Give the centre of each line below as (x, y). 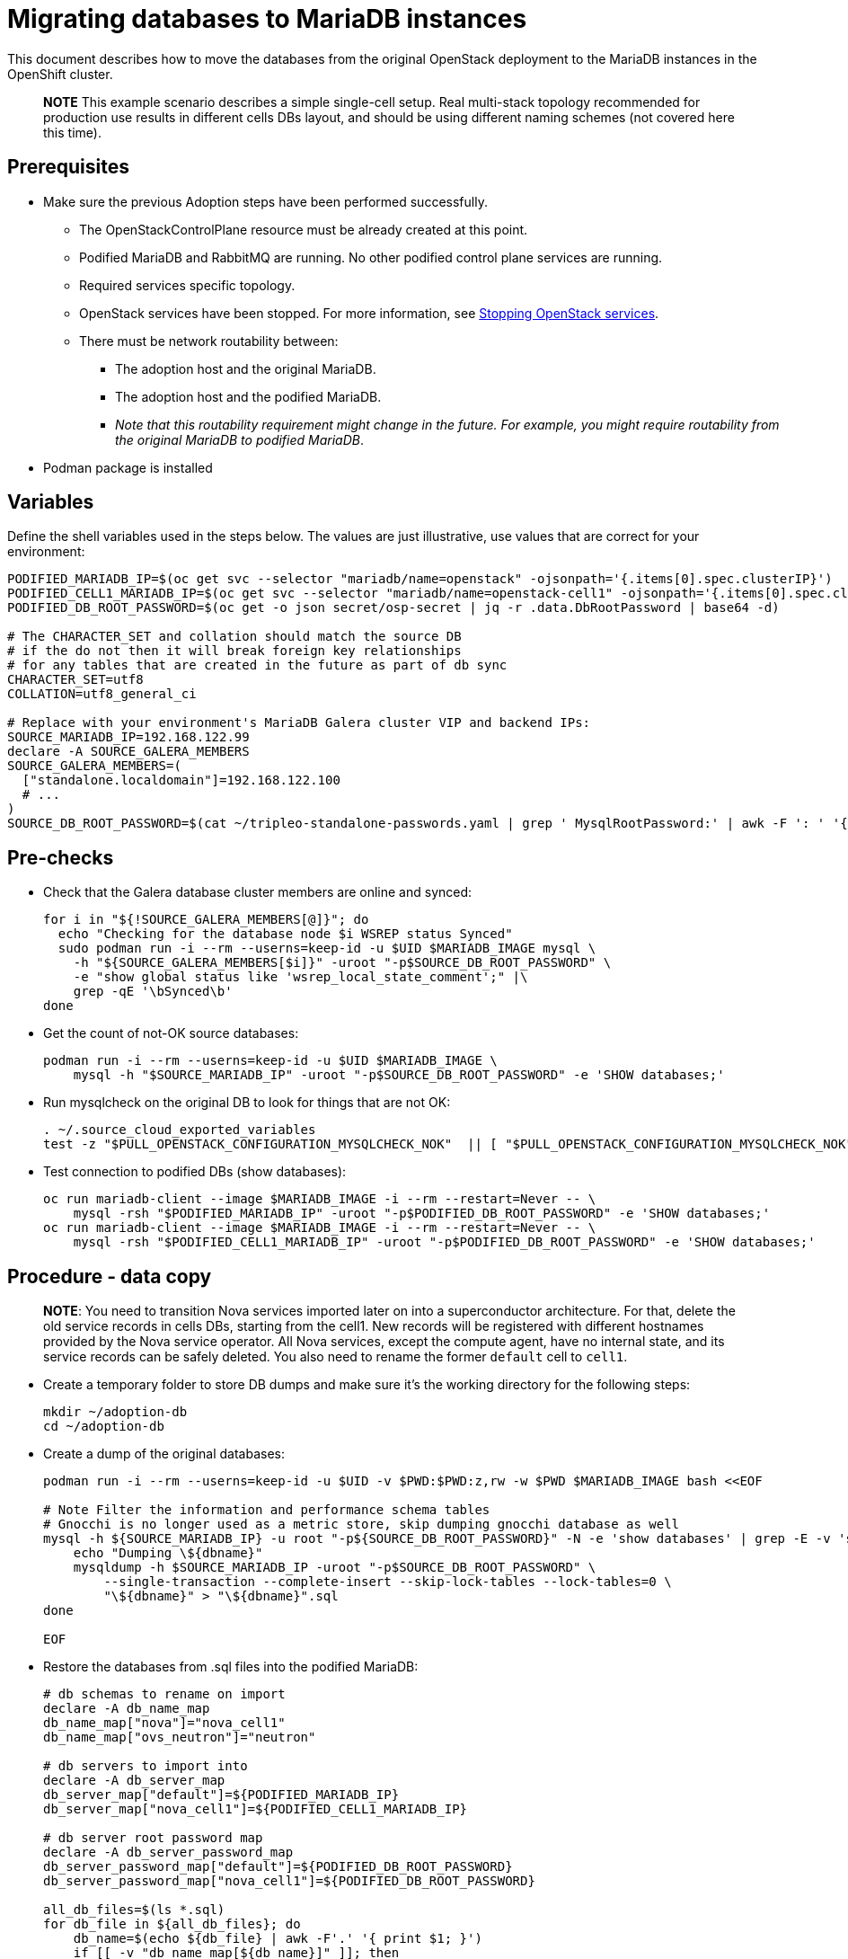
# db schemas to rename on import (164, 1694)
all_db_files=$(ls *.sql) (134, 1910)
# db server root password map (153, 1838)
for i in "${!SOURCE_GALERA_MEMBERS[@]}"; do (206, 920)
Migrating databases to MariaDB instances (267, 19)
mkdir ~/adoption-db (115, 1412)
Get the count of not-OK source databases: (171, 1033)
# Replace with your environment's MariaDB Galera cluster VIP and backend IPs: (299, 723)
